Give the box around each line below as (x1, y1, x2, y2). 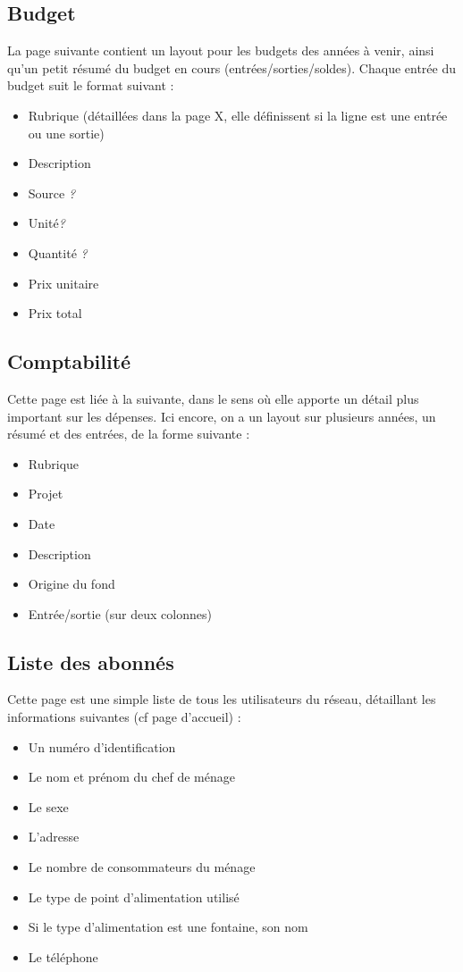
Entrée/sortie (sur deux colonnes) (28, 604, 212, 623)
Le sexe (28, 797, 69, 816)
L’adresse (28, 827, 80, 846)
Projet (28, 484, 63, 503)
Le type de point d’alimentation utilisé (28, 887, 240, 906)
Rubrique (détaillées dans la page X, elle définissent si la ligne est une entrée (28, 105, 448, 124)
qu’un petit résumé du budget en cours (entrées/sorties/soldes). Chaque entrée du (7, 58, 456, 77)
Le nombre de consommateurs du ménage (28, 858, 256, 876)
